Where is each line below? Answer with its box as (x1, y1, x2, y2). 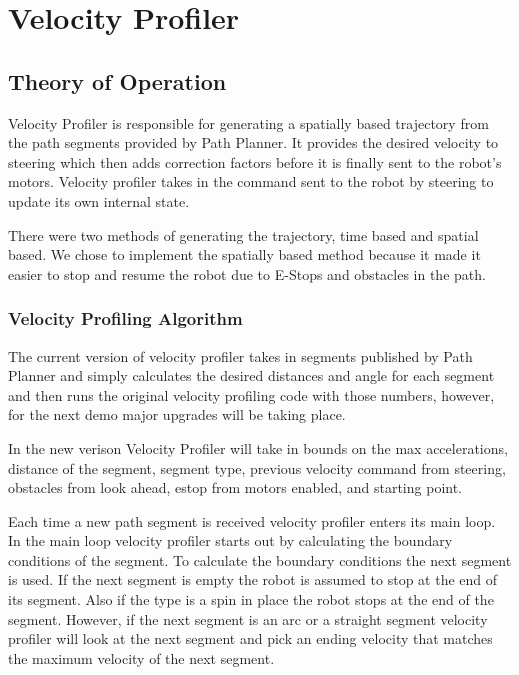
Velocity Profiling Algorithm (8, 306, 243, 331)
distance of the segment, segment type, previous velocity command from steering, (8, 457, 506, 478)
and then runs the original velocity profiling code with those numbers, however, (8, 384, 495, 405)
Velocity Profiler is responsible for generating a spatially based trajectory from (8, 112, 489, 133)
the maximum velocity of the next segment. (8, 647, 275, 668)
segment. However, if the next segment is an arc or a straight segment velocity (8, 608, 488, 629)
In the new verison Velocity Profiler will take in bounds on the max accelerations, (8, 437, 508, 458)
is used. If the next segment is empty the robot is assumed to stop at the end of (8, 569, 498, 590)
